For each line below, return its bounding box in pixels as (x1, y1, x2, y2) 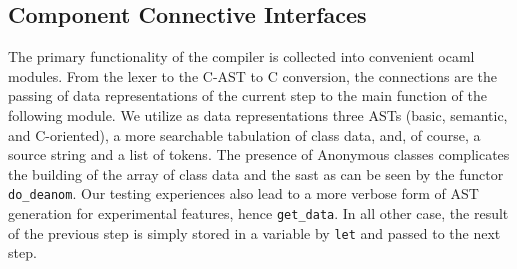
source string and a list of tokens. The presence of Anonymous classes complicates (8, 144, 510, 165)
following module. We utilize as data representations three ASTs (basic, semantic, (8, 104, 508, 125)
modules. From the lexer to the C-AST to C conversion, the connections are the (8, 65, 497, 86)
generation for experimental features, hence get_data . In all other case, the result (8, 203, 509, 224)
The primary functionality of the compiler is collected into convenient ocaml (8, 46, 475, 67)
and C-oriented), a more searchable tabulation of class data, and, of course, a (8, 124, 481, 145)
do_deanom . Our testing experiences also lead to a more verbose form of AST (8, 183, 479, 204)
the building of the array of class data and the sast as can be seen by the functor (8, 163, 504, 184)
